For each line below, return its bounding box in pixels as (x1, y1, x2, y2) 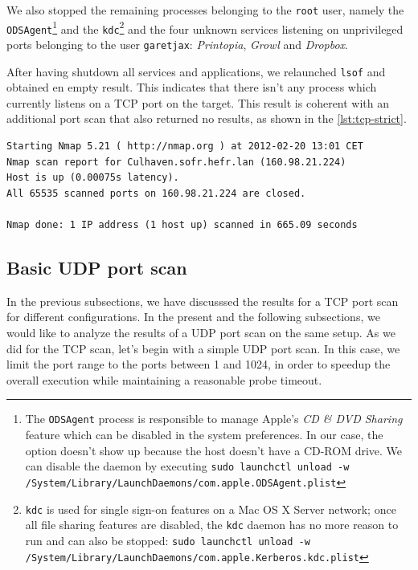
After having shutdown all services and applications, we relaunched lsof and (6, 63, 386, 79)
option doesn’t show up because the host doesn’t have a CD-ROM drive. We (25, 442, 403, 458)
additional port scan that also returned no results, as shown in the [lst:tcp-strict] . (6, 110, 407, 127)
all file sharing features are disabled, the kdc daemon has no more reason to (25, 516, 399, 533)
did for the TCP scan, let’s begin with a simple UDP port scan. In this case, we (6, 340, 400, 356)
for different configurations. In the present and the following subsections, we (6, 308, 380, 325)
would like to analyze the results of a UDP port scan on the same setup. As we (6, 324, 395, 341)
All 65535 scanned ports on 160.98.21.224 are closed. (6, 187, 306, 199)
